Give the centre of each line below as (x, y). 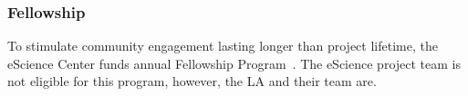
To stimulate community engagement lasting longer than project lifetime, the (223, 46)
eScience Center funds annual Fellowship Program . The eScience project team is (234, 63)
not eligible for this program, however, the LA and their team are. (192, 81)
